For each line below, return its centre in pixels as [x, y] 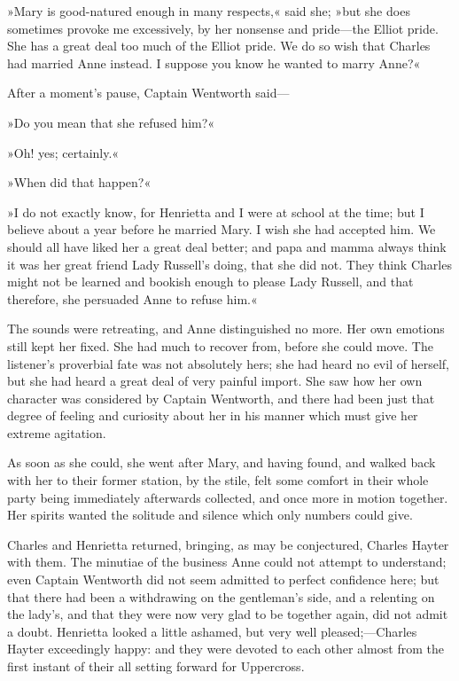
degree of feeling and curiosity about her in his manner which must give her [213, 415]
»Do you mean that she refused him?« [111, 122]
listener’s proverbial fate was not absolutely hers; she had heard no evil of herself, [228, 363]
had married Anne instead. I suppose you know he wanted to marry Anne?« [214, 63]
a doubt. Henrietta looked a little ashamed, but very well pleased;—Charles [212, 631]
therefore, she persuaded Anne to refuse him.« [132, 298]
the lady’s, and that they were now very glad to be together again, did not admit [228, 614]
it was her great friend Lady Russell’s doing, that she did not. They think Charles [229, 264]
